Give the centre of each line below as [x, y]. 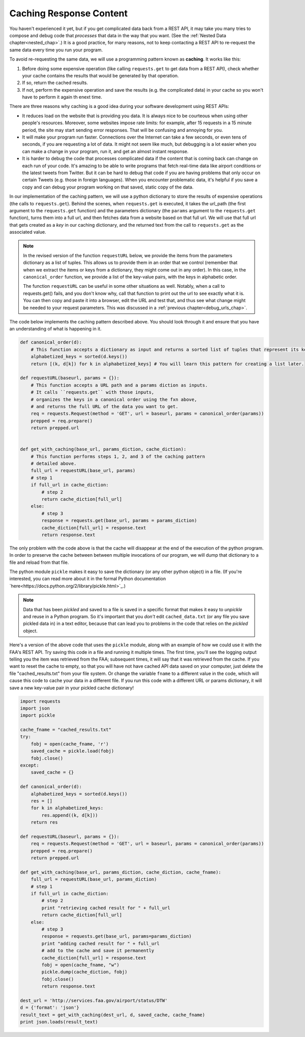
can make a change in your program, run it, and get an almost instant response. [105, 151]
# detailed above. [54, 464]
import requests [40, 701]
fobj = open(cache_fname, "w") [80, 965]
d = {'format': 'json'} [50, 1008]
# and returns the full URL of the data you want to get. [104, 406]
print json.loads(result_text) [59, 1022]
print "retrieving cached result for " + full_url [106, 908]
